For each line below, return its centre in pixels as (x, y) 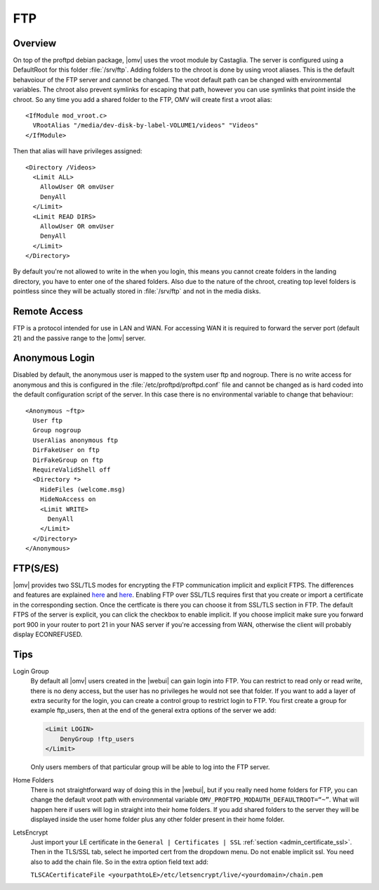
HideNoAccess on (68, 499)
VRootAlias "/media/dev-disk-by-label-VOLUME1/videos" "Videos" (146, 125)
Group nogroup (57, 430)
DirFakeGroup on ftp (68, 460)
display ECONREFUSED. (48, 634)
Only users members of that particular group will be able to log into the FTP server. (150, 767)
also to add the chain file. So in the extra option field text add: (119, 862)
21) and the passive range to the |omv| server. (79, 338)
